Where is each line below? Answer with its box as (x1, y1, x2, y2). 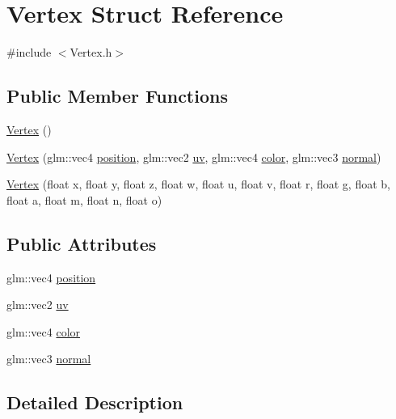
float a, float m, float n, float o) (6, 191, 162, 208)
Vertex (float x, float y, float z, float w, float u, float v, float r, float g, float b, (6, 176, 390, 193)
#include (6, 44, 52, 61)
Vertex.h (70, 44, 112, 61)
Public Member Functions (6, 83, 228, 108)
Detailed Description (6, 390, 183, 415)
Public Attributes (6, 231, 157, 256)
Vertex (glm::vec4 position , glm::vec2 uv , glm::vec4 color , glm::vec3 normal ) (6, 148, 381, 165)
